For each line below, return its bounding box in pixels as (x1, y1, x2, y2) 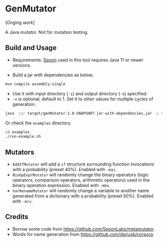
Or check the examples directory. (5, 120, 72, 126)
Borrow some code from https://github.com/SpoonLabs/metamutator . (12, 226, 155, 232)
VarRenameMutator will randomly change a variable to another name (12, 188, 150, 194)
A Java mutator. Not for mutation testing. (5, 29, 88, 35)
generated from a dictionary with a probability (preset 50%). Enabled (12, 193, 154, 199)
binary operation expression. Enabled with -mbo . (12, 183, 110, 189)
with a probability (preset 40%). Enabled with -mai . (12, 167, 117, 173)
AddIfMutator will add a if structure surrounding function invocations (12, 161, 155, 167)
